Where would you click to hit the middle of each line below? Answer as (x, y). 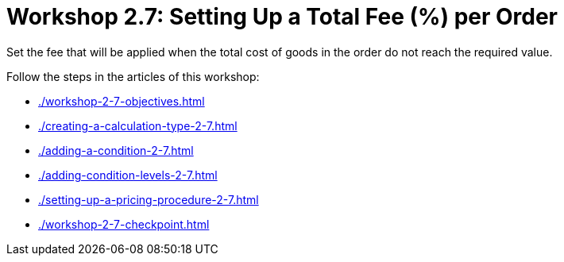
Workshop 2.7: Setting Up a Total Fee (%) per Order (282, 17)
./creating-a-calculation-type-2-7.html (138, 125)
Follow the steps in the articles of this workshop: (133, 76)
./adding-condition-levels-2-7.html (128, 175)
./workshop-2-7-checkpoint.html (124, 224)
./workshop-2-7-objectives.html (122, 101)
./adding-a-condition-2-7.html (116, 150)
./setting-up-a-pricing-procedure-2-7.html (149, 199)
